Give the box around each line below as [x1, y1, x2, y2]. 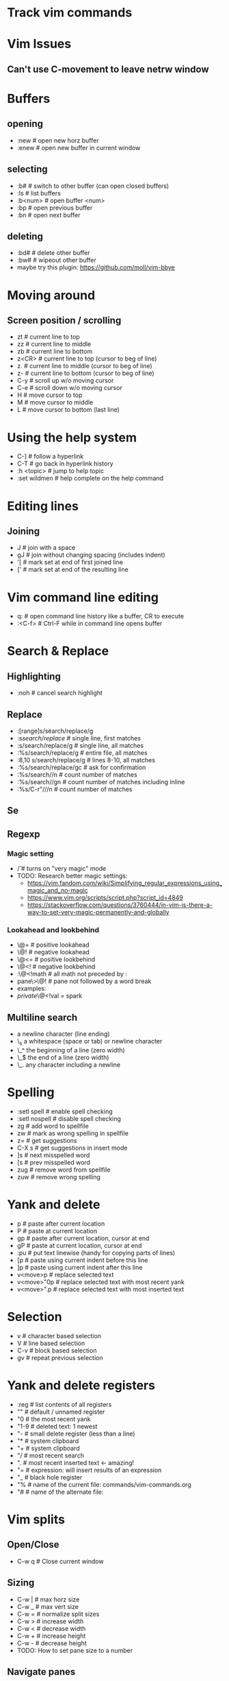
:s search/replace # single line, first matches [16, 734, 142, 742]
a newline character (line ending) [16, 1030, 111, 1038]
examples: [16, 984, 46, 993]
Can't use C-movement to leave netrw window [7, 63, 210, 75]
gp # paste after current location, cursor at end [16, 1234, 150, 1242]
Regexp [7, 828, 40, 840]
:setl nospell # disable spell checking [16, 1115, 122, 1122]
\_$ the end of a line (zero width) [16, 1054, 109, 1062]
